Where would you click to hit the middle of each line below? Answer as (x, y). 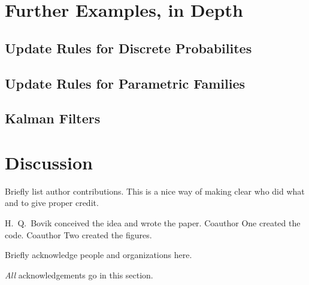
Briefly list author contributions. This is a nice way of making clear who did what (155, 191)
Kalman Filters (53, 118)
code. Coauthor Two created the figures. (78, 234)
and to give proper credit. (52, 203)
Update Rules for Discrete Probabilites (128, 48)
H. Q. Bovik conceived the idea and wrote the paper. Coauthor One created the (153, 223)
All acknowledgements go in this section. (79, 275)
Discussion (49, 162)
